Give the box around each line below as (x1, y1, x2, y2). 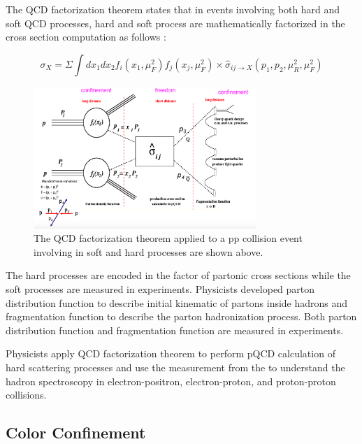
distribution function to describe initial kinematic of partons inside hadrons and (6, 295, 348, 310)
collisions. (6, 387, 47, 402)
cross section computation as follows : (6, 29, 166, 44)
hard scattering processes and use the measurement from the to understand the (6, 359, 345, 374)
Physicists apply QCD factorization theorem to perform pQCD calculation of (6, 346, 335, 361)
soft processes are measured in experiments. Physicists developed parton (6, 281, 315, 296)
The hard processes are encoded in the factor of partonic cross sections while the (6, 268, 351, 282)
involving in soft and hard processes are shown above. (34, 244, 263, 259)
